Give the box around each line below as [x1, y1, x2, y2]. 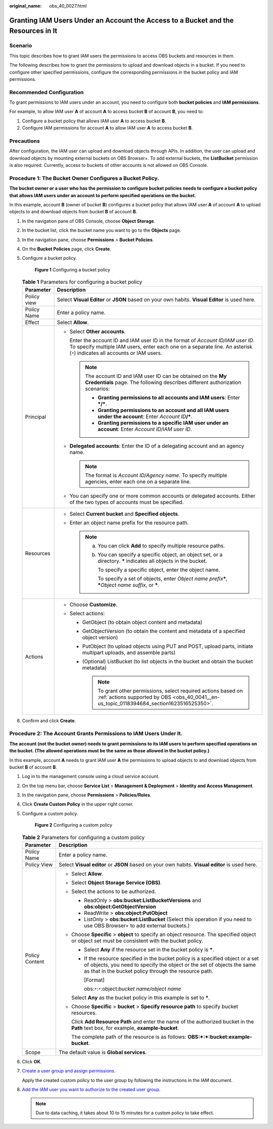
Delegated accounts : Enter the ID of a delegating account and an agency [69, 442, 245, 449]
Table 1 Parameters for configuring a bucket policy [22, 279, 143, 286]
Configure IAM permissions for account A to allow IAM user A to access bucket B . [22, 125, 193, 131]
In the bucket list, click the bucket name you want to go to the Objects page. [22, 228, 181, 234]
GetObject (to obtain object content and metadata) [82, 618, 203, 625]
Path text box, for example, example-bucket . [71, 1024, 179, 1031]
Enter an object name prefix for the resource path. [69, 519, 189, 526]
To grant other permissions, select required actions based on [98, 687, 243, 694]
